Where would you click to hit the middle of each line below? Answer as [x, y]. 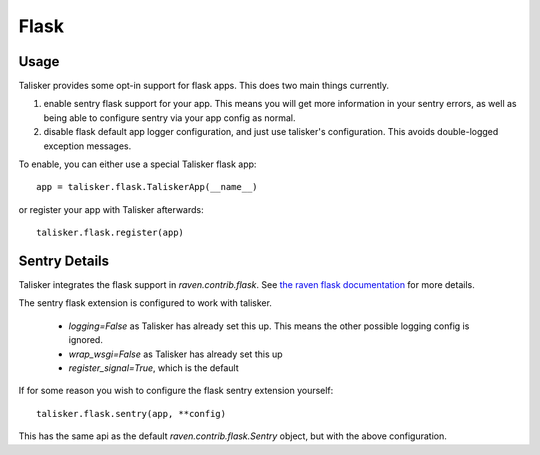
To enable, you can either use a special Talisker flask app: [137, 164]
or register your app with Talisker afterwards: [111, 209]
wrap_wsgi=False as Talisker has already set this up [176, 354]
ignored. [86, 340]
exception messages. [87, 146]
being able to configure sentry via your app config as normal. [169, 117]
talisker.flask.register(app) [110, 233]
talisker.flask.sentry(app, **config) [131, 413]
